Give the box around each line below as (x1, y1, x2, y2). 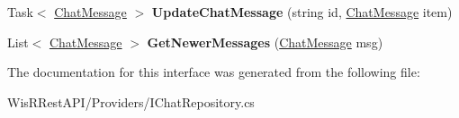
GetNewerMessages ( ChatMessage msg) (147, 32, 383, 51)
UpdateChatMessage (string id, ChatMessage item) (151, 3, 453, 21)
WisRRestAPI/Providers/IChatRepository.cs (7, 92, 255, 111)
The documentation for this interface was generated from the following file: (7, 63, 420, 81)
